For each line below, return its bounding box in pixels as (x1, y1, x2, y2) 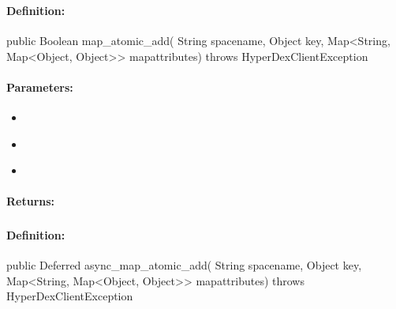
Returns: (6, 193, 55, 209)
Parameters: (6, 78, 73, 95)
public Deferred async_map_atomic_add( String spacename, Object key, (6, 257, 362, 273)
